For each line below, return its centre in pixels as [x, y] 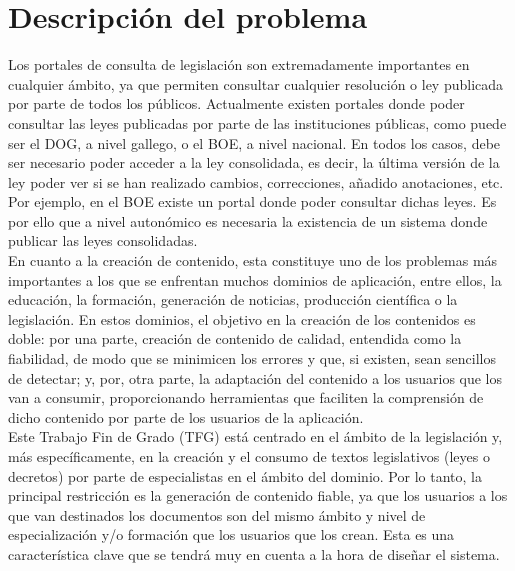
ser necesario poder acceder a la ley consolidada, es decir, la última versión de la [254, 162]
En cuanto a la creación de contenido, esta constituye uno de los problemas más [253, 260]
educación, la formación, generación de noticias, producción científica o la [233, 299]
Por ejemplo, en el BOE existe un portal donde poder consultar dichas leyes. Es [252, 201]
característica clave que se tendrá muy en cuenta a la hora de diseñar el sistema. [254, 553]
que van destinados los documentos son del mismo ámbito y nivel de [217, 514]
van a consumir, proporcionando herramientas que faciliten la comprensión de [246, 397]
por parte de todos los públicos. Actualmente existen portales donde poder [236, 103]
